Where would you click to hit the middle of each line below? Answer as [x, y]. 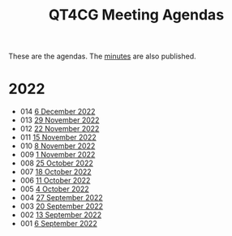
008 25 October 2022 [56, 163]
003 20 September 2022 [62, 206]
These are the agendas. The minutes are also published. [102, 56]
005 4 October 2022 [54, 189]
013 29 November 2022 [60, 120]
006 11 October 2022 [55, 181]
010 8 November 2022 [58, 146]
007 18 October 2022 [56, 172]
